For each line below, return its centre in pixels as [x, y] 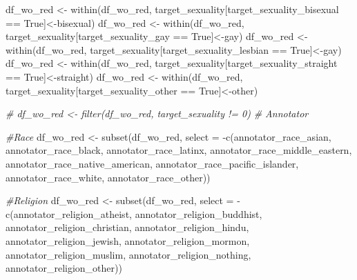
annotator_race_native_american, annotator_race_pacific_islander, [152, 163]
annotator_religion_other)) [64, 268]
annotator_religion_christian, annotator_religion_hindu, [127, 227]
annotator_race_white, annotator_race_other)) [108, 177]
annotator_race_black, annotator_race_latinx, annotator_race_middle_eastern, [179, 150]
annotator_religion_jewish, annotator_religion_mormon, [128, 240]
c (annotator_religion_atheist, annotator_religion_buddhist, [134, 213]
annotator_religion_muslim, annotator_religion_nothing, [128, 254]
